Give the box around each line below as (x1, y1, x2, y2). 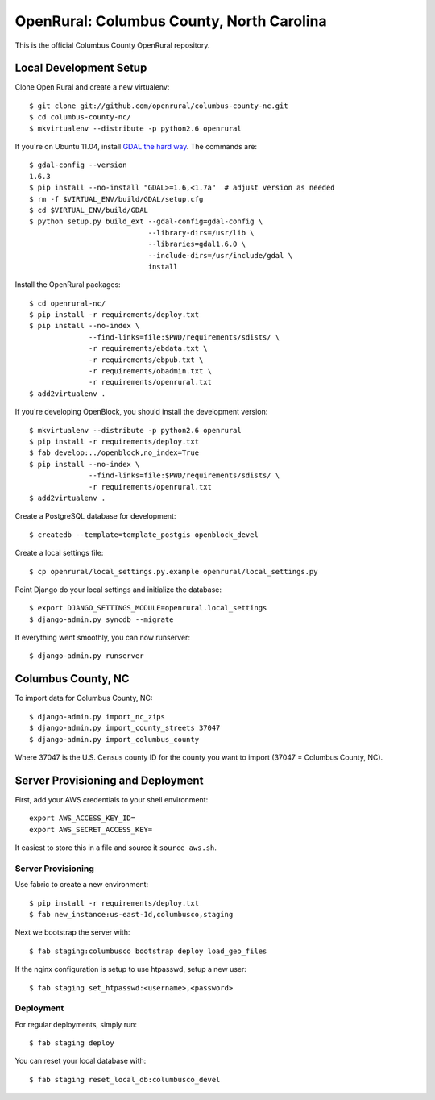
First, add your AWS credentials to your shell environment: (14, 794, 209, 804)
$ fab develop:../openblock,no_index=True (29, 448, 200, 457)
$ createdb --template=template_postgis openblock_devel (29, 530, 259, 540)
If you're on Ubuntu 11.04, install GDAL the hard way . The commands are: (14, 142, 258, 152)
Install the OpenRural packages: (14, 280, 121, 290)
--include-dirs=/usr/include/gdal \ (147, 251, 293, 260)
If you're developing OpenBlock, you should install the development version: (14, 407, 268, 417)
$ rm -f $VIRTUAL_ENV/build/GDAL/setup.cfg (29, 194, 204, 203)
